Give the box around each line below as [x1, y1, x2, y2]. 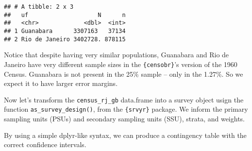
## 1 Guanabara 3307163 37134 [4, 27, 126, 34]
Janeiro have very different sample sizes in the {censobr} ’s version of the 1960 [4, 59, 237, 69]
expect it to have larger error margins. [4, 78, 118, 88]
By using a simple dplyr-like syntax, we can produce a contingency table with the [4, 130, 247, 140]
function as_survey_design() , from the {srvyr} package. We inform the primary [4, 104, 248, 114]
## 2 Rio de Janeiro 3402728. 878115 [4, 35, 126, 43]
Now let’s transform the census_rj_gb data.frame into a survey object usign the [4, 94, 244, 104]
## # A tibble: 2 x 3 [4, 3, 74, 10]
